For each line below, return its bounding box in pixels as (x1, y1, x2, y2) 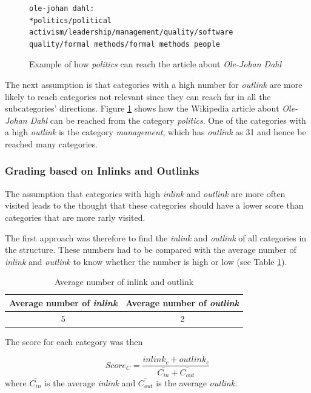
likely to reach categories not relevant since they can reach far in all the (5, 90, 271, 102)
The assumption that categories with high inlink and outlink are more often (5, 187, 286, 200)
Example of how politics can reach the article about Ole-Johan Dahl (29, 58, 282, 70)
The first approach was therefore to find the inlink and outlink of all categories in (5, 231, 307, 244)
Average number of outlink (125, 296, 239, 309)
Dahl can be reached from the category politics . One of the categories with (30, 113, 306, 126)
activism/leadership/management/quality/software (29, 28, 233, 37)
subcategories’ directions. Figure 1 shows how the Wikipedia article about (5, 102, 279, 115)
